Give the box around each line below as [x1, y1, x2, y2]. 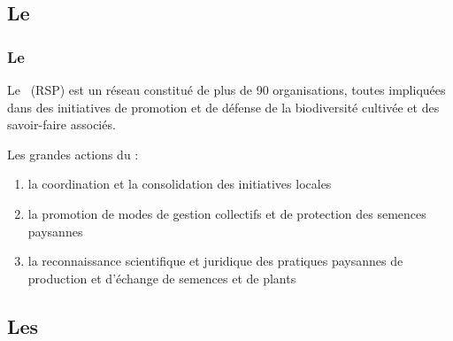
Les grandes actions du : [7, 144, 139, 163]
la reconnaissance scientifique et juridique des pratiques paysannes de [27, 252, 403, 270]
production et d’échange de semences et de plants [27, 268, 296, 287]
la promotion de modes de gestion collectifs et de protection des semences [27, 204, 426, 222]
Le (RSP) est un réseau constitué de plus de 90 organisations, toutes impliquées [7, 81, 446, 98]
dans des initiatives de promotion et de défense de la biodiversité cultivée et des [7, 97, 440, 116]
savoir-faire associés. [7, 115, 116, 134]
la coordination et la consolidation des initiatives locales [27, 174, 332, 193]
